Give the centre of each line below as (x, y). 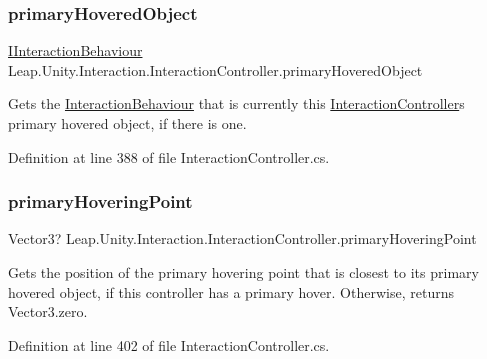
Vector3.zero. (48, 311)
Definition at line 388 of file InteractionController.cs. (169, 156)
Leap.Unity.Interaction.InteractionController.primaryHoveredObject (215, 69)
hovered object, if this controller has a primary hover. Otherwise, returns (231, 291)
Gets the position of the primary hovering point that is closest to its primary (243, 272)
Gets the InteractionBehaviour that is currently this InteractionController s (236, 103)
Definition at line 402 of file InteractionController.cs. (169, 344)
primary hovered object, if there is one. (127, 123)
